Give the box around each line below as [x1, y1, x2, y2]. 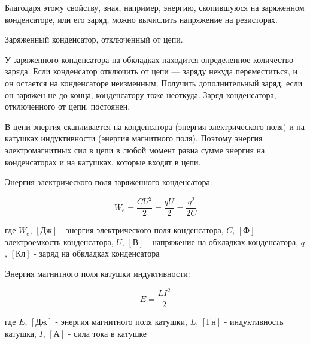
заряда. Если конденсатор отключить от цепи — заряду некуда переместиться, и [5, 65, 297, 77]
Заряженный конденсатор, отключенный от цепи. [5, 33, 183, 46]
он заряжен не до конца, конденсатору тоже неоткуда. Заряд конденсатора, [5, 88, 276, 101]
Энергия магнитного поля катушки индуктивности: [5, 267, 190, 280]
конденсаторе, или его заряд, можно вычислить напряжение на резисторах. [5, 13, 278, 25]
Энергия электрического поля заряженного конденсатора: [5, 176, 212, 188]
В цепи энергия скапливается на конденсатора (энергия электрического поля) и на [5, 120, 305, 132]
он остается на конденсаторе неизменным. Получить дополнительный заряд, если [5, 76, 303, 89]
